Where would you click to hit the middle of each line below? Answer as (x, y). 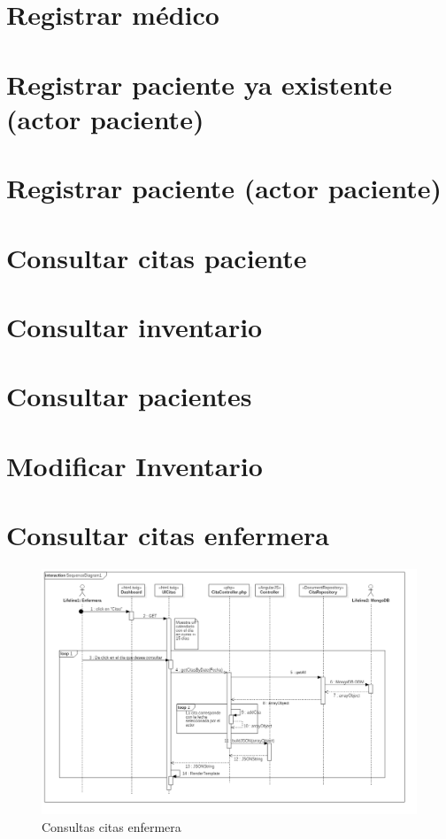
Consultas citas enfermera (111, 826)
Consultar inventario (135, 326)
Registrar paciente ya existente (200, 84)
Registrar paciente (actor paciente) (224, 188)
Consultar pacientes (129, 396)
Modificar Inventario (135, 465)
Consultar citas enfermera (168, 535)
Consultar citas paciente (157, 257)
